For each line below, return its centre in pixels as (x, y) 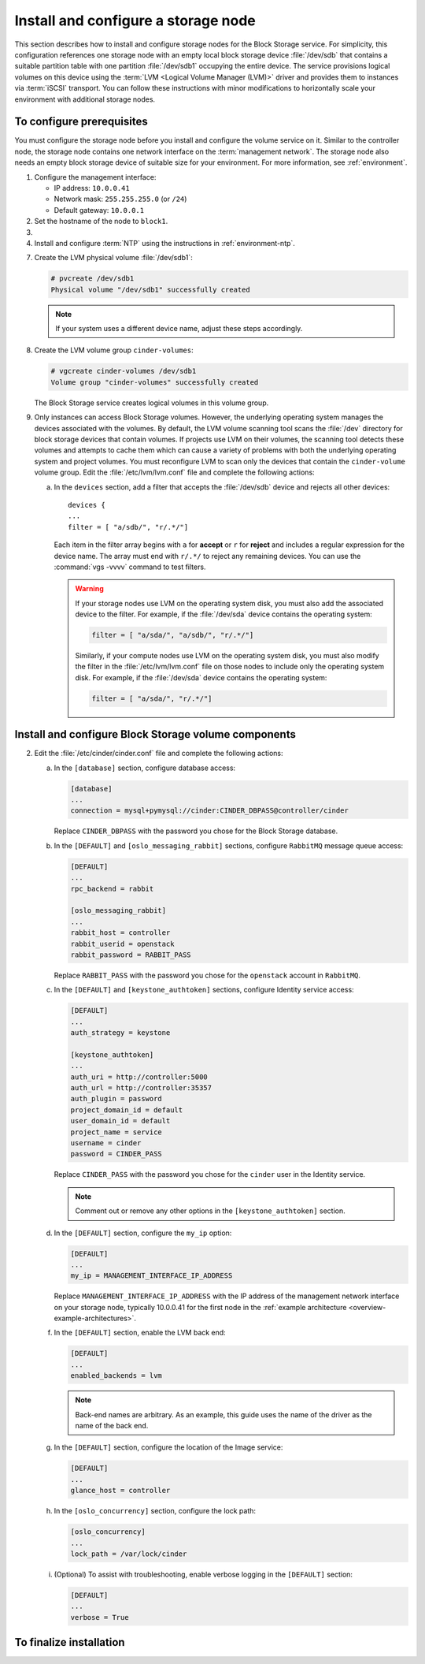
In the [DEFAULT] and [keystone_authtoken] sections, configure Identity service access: (204, 990)
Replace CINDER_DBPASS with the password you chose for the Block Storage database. (196, 831)
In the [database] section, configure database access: (145, 768)
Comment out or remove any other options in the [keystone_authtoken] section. (210, 1211)
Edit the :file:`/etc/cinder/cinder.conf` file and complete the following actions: (159, 754)
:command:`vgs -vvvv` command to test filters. (130, 567)
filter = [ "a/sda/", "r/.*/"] (152, 698)
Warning (89, 589)
